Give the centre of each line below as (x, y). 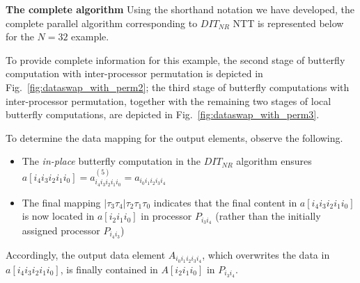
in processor (166, 216)
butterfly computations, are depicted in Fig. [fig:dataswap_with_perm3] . (163, 114)
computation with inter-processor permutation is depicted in (134, 73)
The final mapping (61, 202)
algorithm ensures (274, 161)
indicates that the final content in (225, 202)
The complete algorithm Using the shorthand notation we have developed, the (180, 9)
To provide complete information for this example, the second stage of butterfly (175, 59)
